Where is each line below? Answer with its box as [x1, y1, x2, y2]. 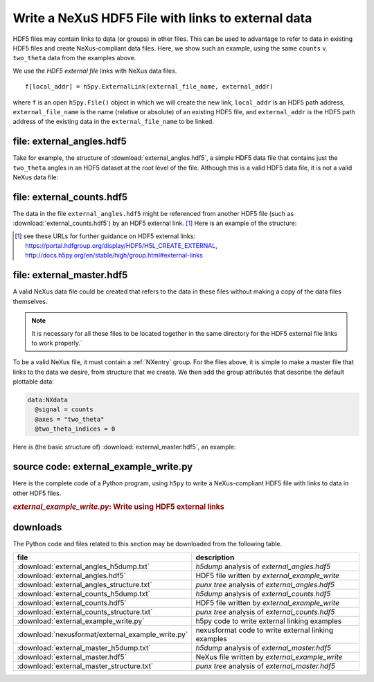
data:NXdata [27, 396, 69, 404]
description [195, 553, 235, 562]
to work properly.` [31, 339, 82, 347]
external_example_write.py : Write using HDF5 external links [12, 502, 224, 512]
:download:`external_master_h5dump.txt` [17, 643, 152, 652]
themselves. [12, 297, 48, 305]
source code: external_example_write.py [12, 461, 193, 473]
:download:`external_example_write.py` [17, 616, 145, 626]
